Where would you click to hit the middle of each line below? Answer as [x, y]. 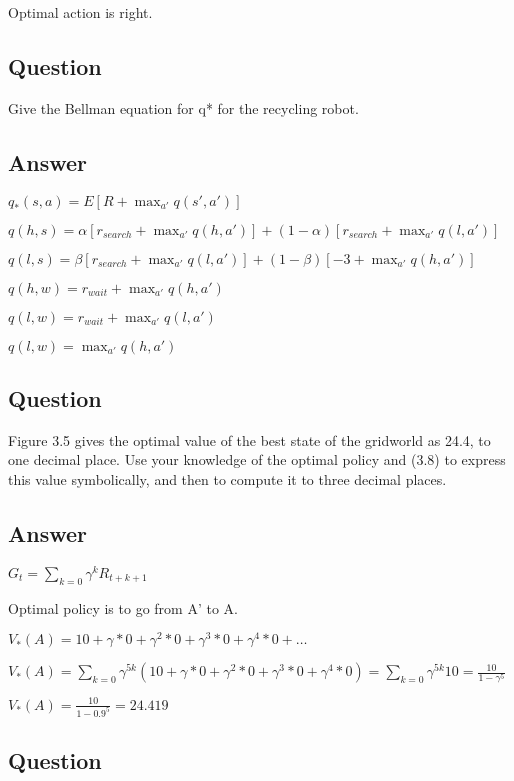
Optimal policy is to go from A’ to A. [123, 607]
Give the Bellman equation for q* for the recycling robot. [183, 107]
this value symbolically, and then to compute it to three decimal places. [227, 478]
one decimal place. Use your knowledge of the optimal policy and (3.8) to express [257, 459]
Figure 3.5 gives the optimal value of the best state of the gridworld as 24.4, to [249, 439]
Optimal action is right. [80, 12]
